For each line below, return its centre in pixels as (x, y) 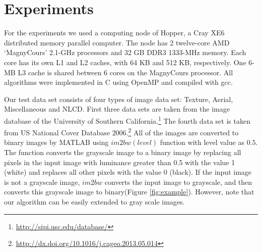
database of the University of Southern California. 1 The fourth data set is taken (127, 120)
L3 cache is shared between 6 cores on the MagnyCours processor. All (125, 72)
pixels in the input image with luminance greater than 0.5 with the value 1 (120, 162)
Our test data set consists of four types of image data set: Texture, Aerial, (119, 99)
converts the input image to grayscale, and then (178, 182)
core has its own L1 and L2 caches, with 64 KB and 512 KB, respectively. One (125, 62)
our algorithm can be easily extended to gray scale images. (94, 201)
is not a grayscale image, (42, 182)
